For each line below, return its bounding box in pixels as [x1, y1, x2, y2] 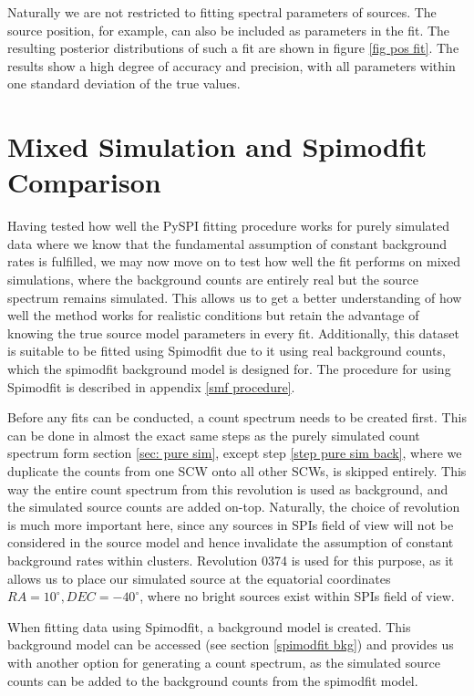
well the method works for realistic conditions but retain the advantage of [7, 306, 419, 325]
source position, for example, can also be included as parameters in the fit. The [7, 20, 450, 39]
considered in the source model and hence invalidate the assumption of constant [7, 533, 454, 552]
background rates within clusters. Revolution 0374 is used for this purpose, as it [7, 550, 454, 569]
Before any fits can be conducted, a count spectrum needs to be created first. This [7, 408, 467, 427]
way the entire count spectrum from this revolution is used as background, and [7, 479, 448, 498]
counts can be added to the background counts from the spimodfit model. [7, 670, 418, 690]
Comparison [7, 163, 161, 201]
